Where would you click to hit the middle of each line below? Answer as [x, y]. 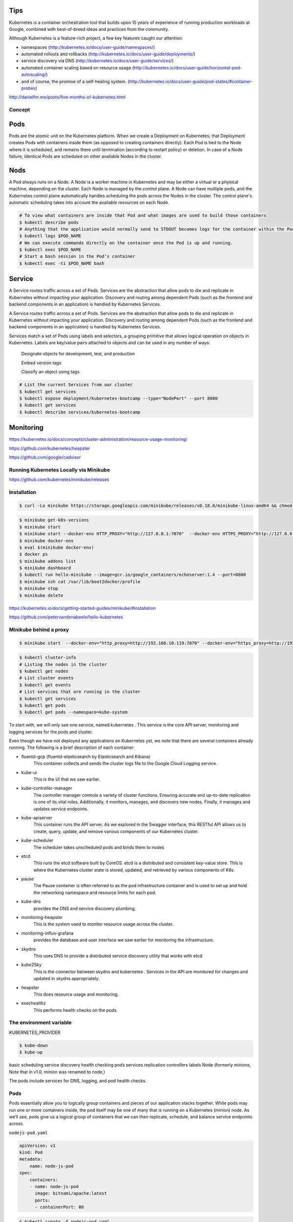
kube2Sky [31, 965]
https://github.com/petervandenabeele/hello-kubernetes [66, 617]
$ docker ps [34, 554]
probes [29, 88]
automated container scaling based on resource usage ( [78, 67]
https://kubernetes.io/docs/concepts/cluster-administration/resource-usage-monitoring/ [98, 439]
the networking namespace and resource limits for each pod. [95, 893]
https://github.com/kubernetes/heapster [50, 448]
